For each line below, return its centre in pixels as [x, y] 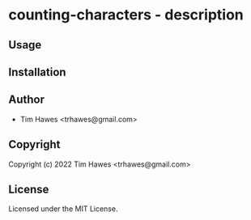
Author [26, 100]
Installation [37, 72]
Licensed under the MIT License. [63, 209]
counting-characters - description [126, 15]
